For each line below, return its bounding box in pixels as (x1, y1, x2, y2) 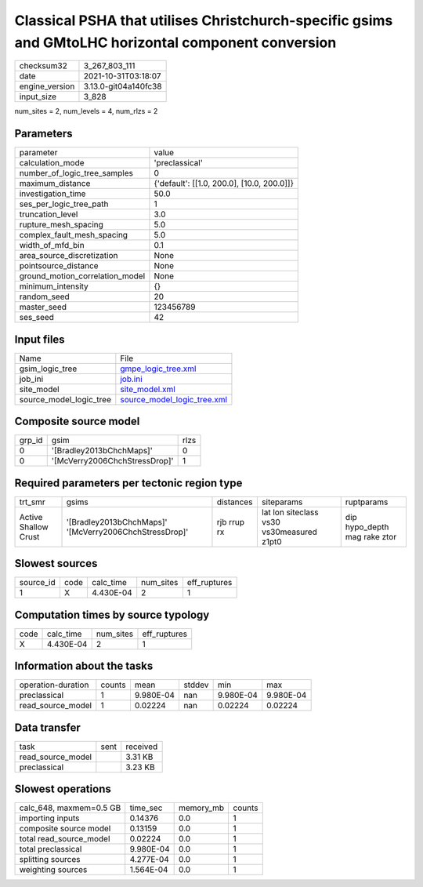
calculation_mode (19, 158, 85, 169)
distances (216, 496, 253, 507)
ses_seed (19, 312, 55, 323)
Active (19, 511, 43, 522)
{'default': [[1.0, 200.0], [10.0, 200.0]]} (154, 178, 294, 189)
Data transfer (14, 721, 81, 734)
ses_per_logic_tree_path (19, 198, 109, 209)
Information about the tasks (14, 660, 154, 673)
